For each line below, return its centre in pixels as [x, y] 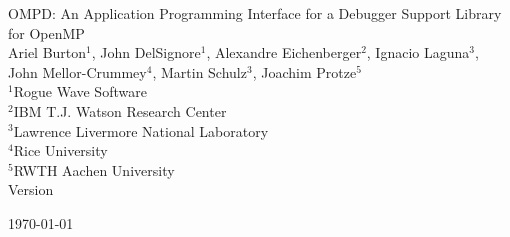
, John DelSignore [146, 52]
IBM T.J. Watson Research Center [120, 110]
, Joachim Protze [304, 71]
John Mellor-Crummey [77, 71]
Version [31, 189]
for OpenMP [46, 32]
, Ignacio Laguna [418, 52]
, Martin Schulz [199, 71]
